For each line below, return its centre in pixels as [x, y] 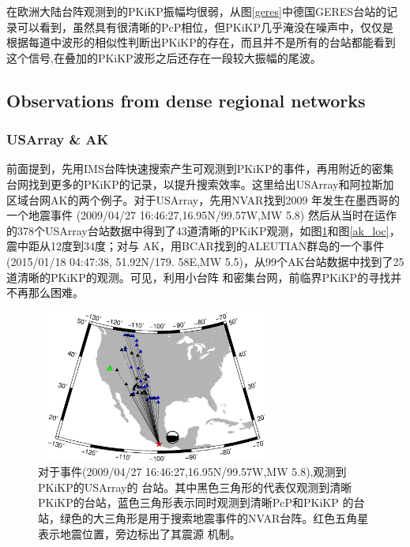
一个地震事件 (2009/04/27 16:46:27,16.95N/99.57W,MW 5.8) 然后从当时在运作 [201, 215]
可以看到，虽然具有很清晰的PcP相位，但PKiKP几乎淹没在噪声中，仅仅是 [205, 26]
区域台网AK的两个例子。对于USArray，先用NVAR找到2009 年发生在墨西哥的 [203, 199]
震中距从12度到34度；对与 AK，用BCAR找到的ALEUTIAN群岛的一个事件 [196, 246]
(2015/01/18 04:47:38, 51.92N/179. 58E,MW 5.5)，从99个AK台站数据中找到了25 [205, 261]
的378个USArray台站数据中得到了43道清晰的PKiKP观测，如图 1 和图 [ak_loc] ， [203, 230]
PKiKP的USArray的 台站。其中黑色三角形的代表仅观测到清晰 [195, 487]
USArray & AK [58, 139]
